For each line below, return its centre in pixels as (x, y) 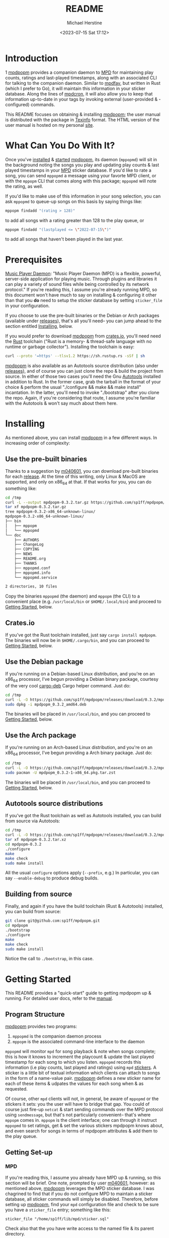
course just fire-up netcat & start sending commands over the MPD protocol (84, 1110)
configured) (17, 105)
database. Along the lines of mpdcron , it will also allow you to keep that (79, 93)
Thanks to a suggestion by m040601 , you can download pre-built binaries (82, 471)
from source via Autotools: (33, 821)
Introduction (32, 58)
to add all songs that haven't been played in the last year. (64, 239)
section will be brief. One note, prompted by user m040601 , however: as (80, 1183)
